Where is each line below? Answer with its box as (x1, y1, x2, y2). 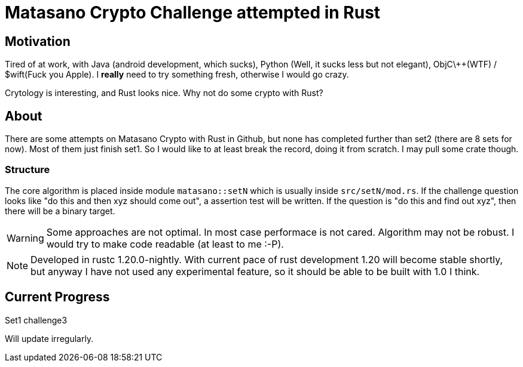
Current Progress (5, 289, 110, 305)
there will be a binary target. (5, 205, 115, 216)
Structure (5, 164, 50, 176)
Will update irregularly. (5, 333, 94, 344)
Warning (7, 232, 44, 244)
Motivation (5, 33, 71, 49)
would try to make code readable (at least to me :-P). (46, 238, 284, 250)
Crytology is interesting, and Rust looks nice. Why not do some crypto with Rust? (5, 88, 323, 98)
